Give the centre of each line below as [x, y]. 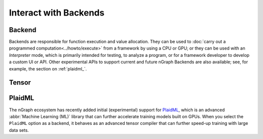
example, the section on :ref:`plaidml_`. [48, 69]
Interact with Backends [57, 13]
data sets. [19, 130]
